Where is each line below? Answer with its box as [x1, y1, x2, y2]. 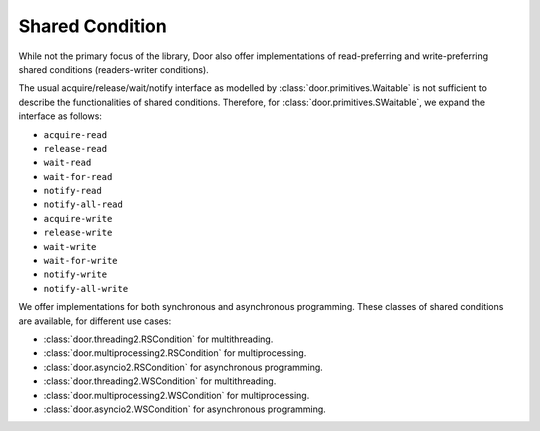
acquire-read [43, 129, 108, 140]
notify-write [43, 269, 108, 280]
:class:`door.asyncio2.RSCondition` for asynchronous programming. [43, 361, 324, 373]
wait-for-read [43, 171, 113, 182]
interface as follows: [18, 110, 102, 122]
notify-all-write [43, 283, 129, 294]
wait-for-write [43, 255, 119, 267]
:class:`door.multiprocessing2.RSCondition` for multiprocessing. [43, 347, 307, 359]
